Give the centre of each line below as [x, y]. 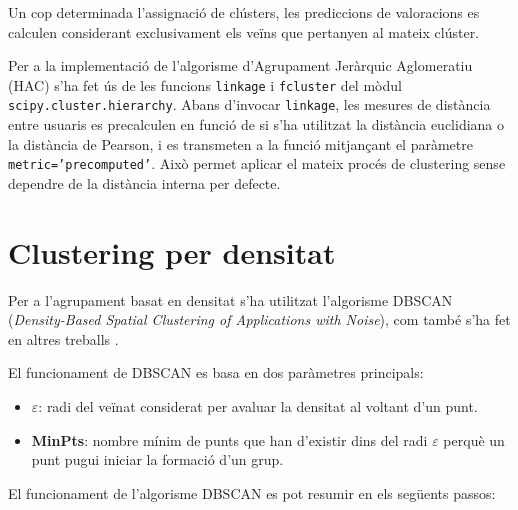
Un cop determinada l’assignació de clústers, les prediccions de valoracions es [244, 12]
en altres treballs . [63, 338]
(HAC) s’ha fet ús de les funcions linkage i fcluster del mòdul [205, 84]
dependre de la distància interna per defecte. [144, 182]
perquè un [474, 439]
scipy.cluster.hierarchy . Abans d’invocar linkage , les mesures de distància [249, 104]
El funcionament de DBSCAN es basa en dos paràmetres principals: [216, 372]
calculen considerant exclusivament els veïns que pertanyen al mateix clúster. [244, 31]
